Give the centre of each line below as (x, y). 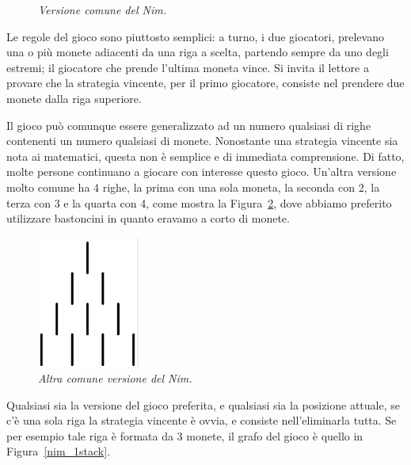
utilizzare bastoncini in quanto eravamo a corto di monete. (148, 218)
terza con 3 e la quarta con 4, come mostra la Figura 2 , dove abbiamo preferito (199, 202)
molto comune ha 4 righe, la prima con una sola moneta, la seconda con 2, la (193, 187)
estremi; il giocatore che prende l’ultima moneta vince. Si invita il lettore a (188, 67)
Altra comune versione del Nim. (115, 377)
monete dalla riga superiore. (74, 98)
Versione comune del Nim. (102, 10)
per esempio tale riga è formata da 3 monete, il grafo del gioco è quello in (185, 435)
